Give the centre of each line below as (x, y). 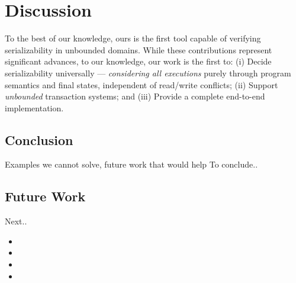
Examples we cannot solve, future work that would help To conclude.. (131, 164)
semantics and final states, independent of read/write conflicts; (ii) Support (141, 84)
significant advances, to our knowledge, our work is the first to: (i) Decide (138, 61)
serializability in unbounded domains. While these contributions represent (139, 49)
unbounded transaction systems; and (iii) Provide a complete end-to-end (135, 96)
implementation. (34, 107)
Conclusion (39, 139)
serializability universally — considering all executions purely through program (148, 73)
